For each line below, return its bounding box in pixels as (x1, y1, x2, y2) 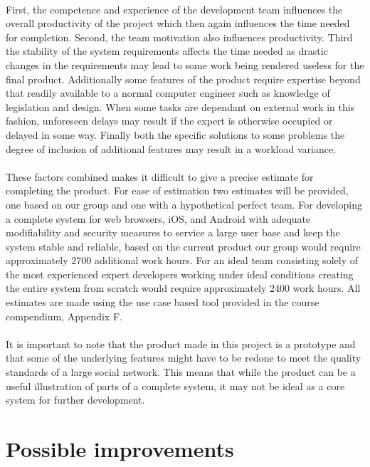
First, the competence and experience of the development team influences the (6, 1, 343, 16)
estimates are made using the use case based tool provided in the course (6, 295, 319, 310)
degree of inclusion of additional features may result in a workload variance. (6, 141, 337, 156)
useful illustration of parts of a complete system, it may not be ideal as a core (6, 378, 345, 393)
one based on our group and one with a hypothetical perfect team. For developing (6, 196, 362, 211)
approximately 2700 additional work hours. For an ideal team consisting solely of (6, 253, 358, 268)
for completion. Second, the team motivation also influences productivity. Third (6, 29, 353, 44)
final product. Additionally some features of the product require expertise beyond (6, 71, 361, 86)
